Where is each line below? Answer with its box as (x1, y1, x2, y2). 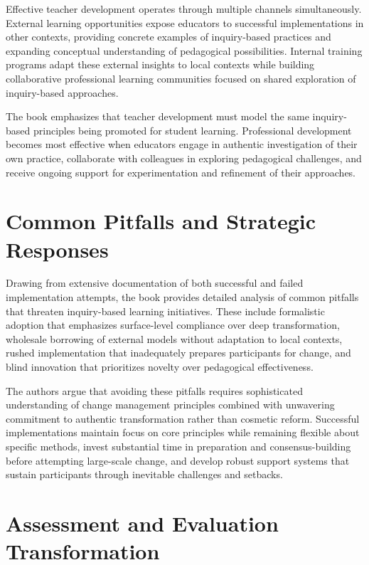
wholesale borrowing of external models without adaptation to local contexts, (6, 331, 343, 346)
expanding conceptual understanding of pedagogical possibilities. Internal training (6, 43, 363, 58)
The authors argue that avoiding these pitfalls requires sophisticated (6, 383, 303, 398)
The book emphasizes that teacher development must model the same (6, 109, 309, 124)
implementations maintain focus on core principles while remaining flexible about (6, 425, 360, 440)
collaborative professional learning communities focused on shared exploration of (6, 70, 356, 85)
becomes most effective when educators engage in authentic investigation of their (6, 137, 358, 152)
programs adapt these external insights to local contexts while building (6, 57, 315, 72)
